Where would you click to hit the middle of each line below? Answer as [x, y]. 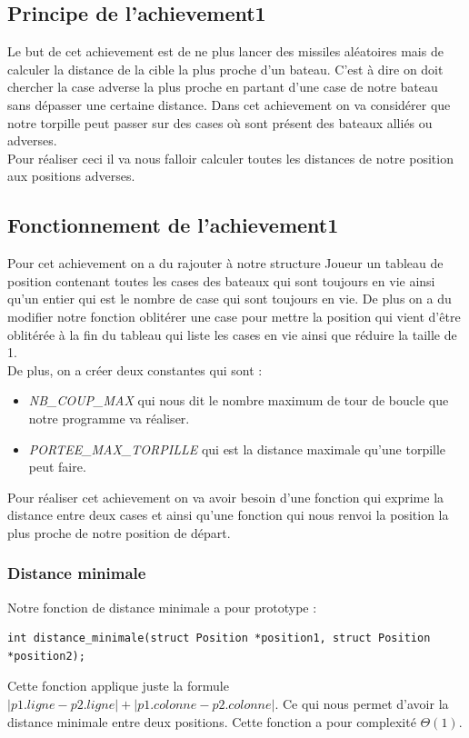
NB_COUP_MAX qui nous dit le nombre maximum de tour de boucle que [239, 400]
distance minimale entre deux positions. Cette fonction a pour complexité [212, 721]
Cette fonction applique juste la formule [118, 686]
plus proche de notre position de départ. [119, 532]
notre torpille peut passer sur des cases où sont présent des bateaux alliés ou [220, 122]
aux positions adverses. [71, 176]
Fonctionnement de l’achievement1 [173, 225]
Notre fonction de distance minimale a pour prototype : [162, 607]
